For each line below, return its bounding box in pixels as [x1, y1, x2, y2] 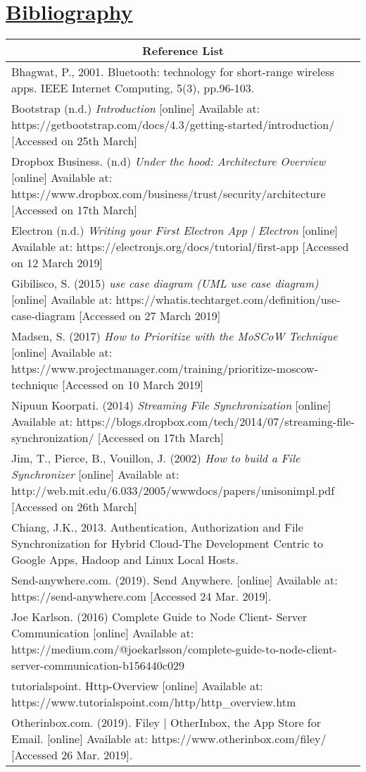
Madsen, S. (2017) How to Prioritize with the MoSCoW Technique [11, 328, 338, 345]
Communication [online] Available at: [11, 625, 194, 642]
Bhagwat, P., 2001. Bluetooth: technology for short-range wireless [11, 63, 334, 80]
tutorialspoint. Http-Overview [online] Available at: [11, 678, 263, 694]
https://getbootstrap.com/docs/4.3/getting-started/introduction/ [11, 116, 335, 133]
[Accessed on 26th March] [11, 498, 137, 515]
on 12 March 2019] [11, 255, 103, 271]
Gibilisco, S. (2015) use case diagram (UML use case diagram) [11, 275, 319, 292]
